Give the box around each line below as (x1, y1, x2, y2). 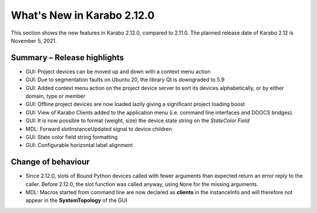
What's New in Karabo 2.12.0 (11, 9, 155, 22)
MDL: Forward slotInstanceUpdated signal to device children (25, 125, 173, 132)
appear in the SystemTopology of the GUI (25, 197, 127, 204)
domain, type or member (25, 92, 86, 99)
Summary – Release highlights (11, 53, 124, 63)
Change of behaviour (11, 157, 90, 167)
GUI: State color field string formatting (25, 133, 118, 140)
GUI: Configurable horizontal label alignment (25, 142, 133, 149)
